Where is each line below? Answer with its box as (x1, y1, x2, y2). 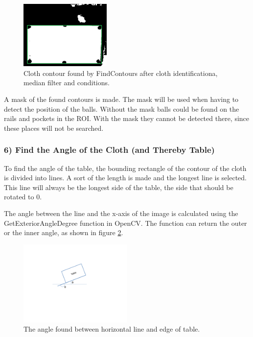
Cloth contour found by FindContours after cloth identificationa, (23, 68, 218, 78)
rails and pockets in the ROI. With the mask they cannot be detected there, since (4, 113, 250, 123)
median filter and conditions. (23, 77, 110, 88)
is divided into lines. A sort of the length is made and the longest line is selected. (4, 172, 247, 183)
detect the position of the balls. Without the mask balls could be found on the (4, 103, 239, 114)
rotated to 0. (4, 192, 42, 202)
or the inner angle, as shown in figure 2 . (4, 227, 123, 238)
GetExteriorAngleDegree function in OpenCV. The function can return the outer (4, 217, 247, 228)
